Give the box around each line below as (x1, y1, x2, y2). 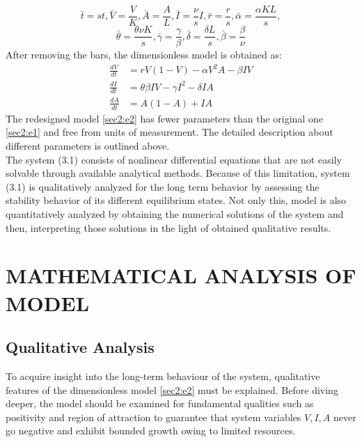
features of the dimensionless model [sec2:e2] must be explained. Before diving (6, 382, 338, 397)
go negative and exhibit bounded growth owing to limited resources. (6, 423, 296, 438)
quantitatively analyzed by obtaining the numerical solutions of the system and (6, 206, 344, 221)
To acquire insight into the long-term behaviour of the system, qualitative (6, 368, 320, 383)
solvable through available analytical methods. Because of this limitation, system (6, 166, 350, 180)
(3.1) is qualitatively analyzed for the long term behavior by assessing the (6, 179, 320, 194)
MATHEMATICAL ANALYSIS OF (6, 261, 356, 290)
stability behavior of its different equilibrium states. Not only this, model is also (6, 193, 347, 207)
